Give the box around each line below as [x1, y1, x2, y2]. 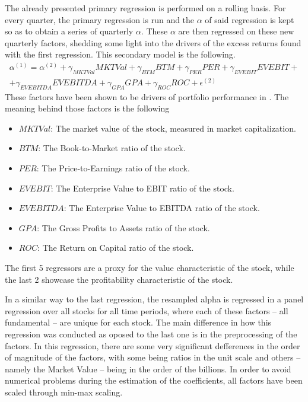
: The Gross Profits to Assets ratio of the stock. [37, 221, 210, 234]
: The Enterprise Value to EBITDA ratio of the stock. [63, 202, 260, 214]
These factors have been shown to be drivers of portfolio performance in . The [5, 90, 289, 103]
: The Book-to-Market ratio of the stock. [38, 142, 186, 154]
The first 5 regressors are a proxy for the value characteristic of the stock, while [5, 261, 294, 273]
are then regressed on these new [178, 25, 294, 37]
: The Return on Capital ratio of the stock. [37, 241, 194, 254]
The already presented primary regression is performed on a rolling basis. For [5, 2, 286, 14]
